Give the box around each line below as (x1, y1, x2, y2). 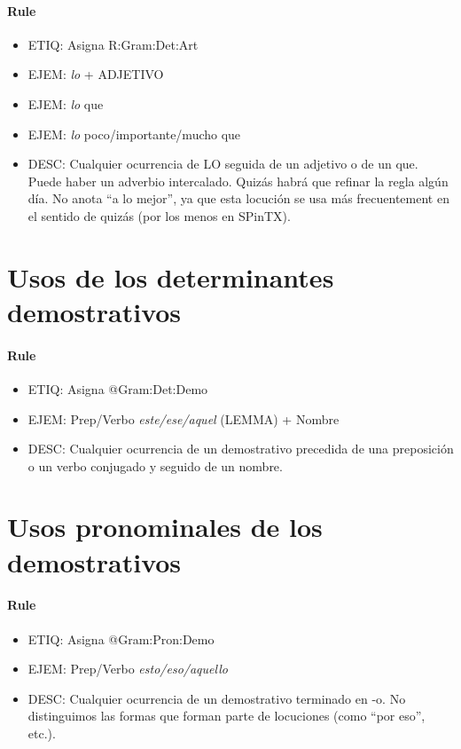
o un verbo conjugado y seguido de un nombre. (27, 456, 283, 475)
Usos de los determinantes (7, 258, 334, 295)
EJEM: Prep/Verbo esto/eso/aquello (27, 659, 228, 678)
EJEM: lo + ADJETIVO (27, 65, 164, 83)
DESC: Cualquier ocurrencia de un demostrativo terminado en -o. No (27, 689, 406, 707)
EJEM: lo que (27, 94, 104, 113)
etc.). (27, 724, 56, 743)
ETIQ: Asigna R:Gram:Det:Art (27, 35, 199, 53)
